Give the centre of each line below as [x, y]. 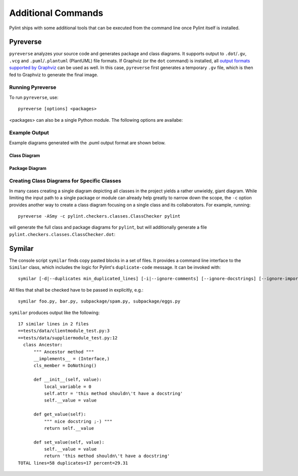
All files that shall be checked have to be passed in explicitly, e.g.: [76, 290]
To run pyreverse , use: [34, 97]
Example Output [29, 133]
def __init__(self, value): [68, 380]
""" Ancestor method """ [64, 352]
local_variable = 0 [68, 387]
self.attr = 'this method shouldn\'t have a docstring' [113, 393]
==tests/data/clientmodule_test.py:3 [64, 331]
